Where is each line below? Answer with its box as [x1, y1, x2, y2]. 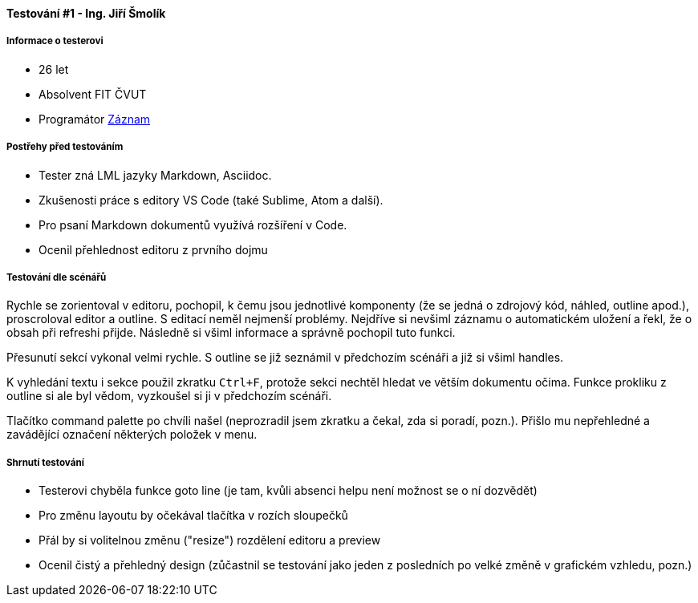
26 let [39, 62, 69, 76]
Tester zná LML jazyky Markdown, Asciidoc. [39, 168, 272, 182]
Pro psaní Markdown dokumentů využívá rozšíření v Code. [39, 217, 347, 232]
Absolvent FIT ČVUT [39, 87, 147, 101]
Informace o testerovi [6, 35, 103, 47]
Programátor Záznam [39, 111, 151, 126]
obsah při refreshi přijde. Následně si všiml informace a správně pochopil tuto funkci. [6, 326, 456, 340]
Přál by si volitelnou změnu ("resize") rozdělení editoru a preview [39, 533, 381, 548]
